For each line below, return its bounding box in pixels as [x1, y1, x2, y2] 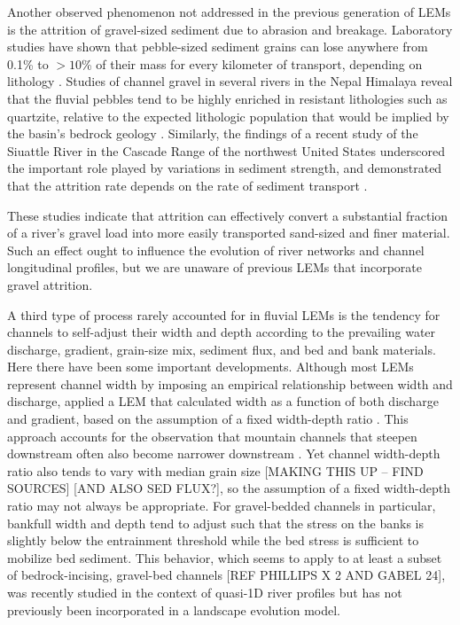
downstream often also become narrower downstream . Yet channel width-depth [7, 444, 441, 463]
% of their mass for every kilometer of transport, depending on [81, 54, 423, 73]
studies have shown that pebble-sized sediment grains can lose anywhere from [7, 37, 428, 56]
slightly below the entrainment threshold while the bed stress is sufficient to [7, 531, 419, 550]
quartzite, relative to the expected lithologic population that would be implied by [7, 106, 449, 125]
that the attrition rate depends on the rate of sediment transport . [7, 176, 368, 194]
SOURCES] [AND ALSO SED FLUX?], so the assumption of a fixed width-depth [7, 479, 450, 497]
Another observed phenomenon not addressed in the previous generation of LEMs [7, 3, 451, 20]
